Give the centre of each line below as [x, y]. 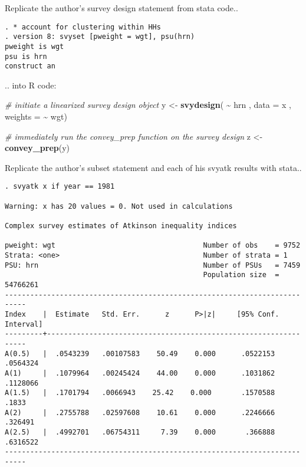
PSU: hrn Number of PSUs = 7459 [153, 265]
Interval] [24, 324]
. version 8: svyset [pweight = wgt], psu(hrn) [100, 37]
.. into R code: [31, 85]
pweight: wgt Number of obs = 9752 [153, 246]
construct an [30, 66]
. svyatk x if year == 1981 [60, 187]
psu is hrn [26, 56]
